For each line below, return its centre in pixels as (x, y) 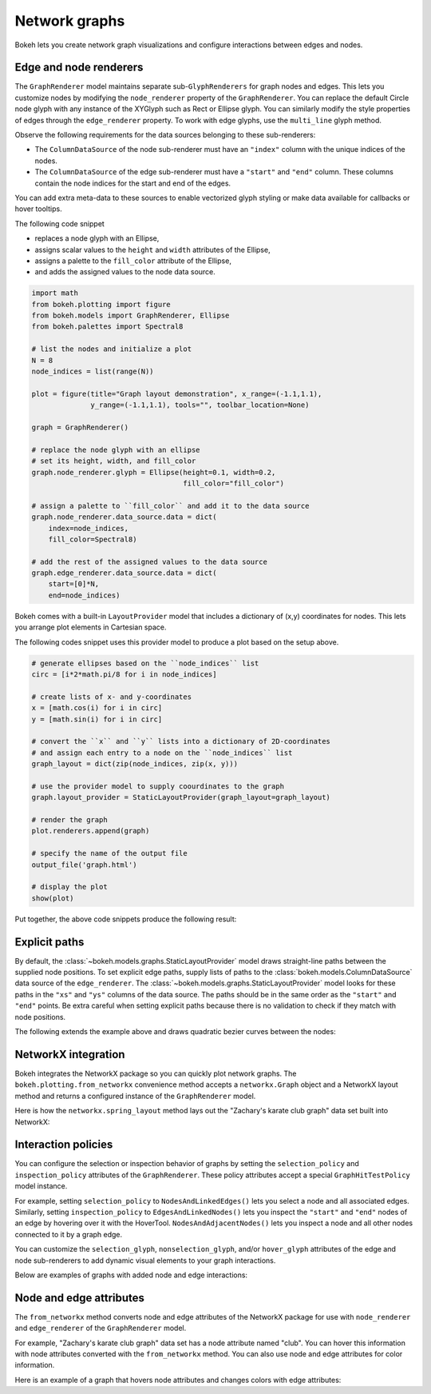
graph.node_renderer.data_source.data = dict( (124, 517)
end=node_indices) (84, 595)
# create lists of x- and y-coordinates (111, 697)
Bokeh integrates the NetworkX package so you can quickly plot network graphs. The (156, 1073)
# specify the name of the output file (109, 853)
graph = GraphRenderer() (80, 427)
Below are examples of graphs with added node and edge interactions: (131, 1275)
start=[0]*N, (74, 584)
